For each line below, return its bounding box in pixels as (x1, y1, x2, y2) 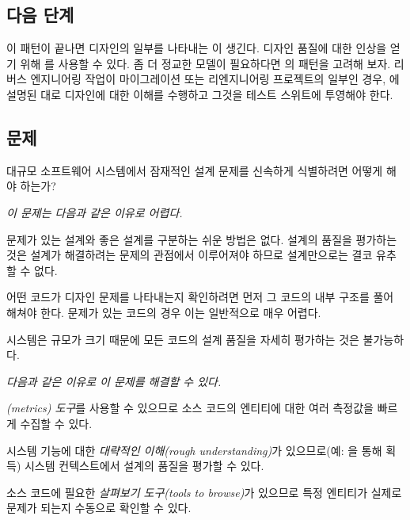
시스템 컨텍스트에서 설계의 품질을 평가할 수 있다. (24, 457, 264, 474)
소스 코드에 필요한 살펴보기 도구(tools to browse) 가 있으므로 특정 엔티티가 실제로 (6, 484, 402, 500)
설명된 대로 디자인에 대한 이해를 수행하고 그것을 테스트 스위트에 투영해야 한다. (6, 86, 393, 102)
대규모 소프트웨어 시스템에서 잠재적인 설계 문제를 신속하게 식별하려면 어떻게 (6, 162, 383, 178)
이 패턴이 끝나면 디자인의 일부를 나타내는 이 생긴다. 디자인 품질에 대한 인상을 (6, 40, 387, 56)
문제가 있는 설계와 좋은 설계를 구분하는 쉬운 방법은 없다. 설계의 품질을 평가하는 (6, 231, 397, 247)
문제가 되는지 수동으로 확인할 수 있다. (6, 499, 192, 516)
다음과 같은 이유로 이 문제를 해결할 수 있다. (6, 373, 222, 389)
